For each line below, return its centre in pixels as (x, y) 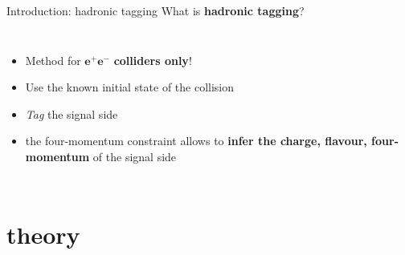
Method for (53, 60)
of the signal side (135, 156)
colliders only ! (153, 60)
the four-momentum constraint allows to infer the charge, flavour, (196, 141)
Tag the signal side (72, 113)
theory (43, 234)
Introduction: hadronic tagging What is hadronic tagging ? (155, 10)
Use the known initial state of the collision (130, 87)
